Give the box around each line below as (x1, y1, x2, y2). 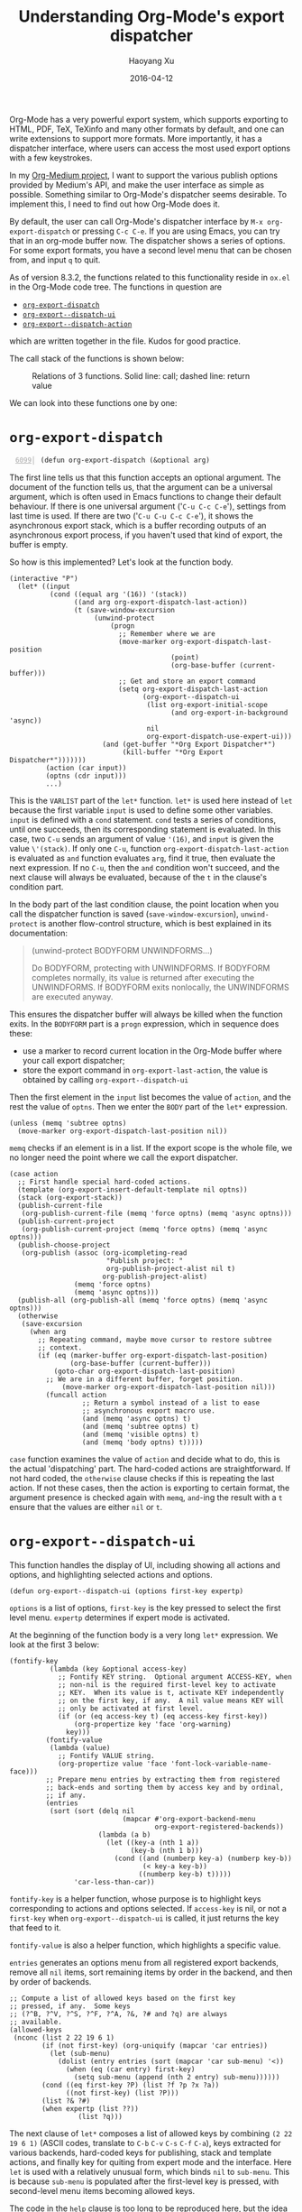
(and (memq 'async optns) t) (81, 1414, 192, 1423)
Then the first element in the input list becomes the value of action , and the (9, 1092, 291, 1102)
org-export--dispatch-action (22, 319, 133, 328)
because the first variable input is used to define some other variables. (9, 805, 273, 816)
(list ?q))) (78, 2112, 124, 2121)
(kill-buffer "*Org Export (122, 747, 224, 757)
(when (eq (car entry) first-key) (66, 2064, 196, 2074)
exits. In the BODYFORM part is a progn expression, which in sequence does (9, 1018, 279, 1029)
